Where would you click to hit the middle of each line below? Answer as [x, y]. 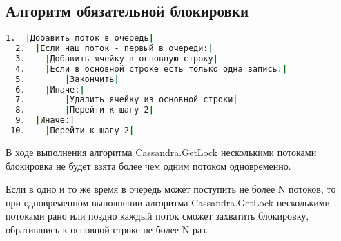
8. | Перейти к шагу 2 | [85, 110]
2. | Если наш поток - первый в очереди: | [114, 49]
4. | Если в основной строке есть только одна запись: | [152, 69]
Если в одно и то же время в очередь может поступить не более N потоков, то [171, 189]
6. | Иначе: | [50, 89]
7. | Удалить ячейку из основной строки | [127, 100]
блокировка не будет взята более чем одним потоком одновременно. [148, 165]
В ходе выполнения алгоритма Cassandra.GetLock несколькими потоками [161, 152]
